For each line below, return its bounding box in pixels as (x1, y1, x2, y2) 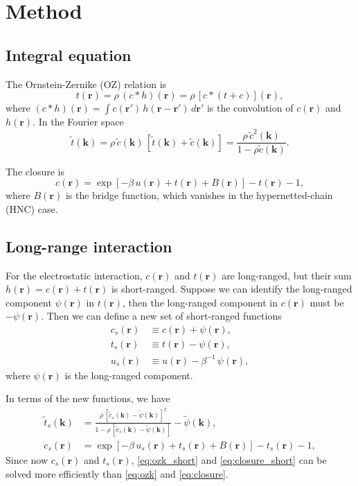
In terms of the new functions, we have (6, 391, 170, 406)
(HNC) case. (6, 201, 58, 216)
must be (310, 295, 344, 309)
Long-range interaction (6, 235, 172, 257)
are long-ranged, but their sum (222, 268, 352, 282)
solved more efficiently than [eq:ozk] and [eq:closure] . (6, 466, 229, 480)
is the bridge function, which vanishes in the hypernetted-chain (65, 188, 333, 202)
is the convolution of (206, 101, 294, 115)
